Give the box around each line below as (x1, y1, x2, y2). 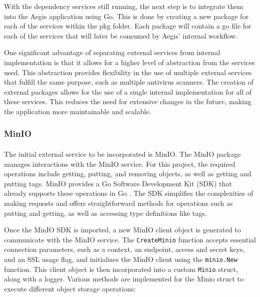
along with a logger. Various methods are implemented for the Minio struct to (4, 273, 243, 284)
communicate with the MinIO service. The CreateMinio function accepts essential (4, 234, 256, 244)
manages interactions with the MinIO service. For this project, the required (4, 158, 235, 169)
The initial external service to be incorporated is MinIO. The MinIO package (4, 148, 241, 159)
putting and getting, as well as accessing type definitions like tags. (4, 207, 207, 218)
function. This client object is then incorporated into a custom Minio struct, (4, 263, 238, 274)
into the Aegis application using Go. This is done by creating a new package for (4, 11, 249, 21)
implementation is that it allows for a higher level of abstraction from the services (4, 57, 255, 67)
